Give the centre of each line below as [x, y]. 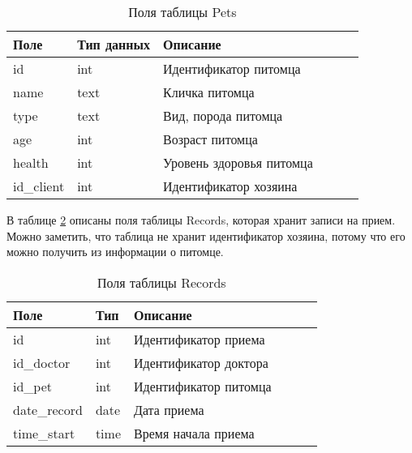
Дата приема [169, 409]
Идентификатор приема [199, 339]
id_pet [33, 386]
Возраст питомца [210, 139]
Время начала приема [194, 433]
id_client [39, 186]
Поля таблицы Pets [182, 12]
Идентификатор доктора [201, 362]
